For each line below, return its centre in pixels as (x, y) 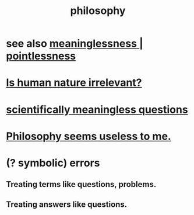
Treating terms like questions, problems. (81, 184)
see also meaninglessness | (75, 44)
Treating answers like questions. (67, 204)
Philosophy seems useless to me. (89, 136)
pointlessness (41, 56)
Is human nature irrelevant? (74, 83)
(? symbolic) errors (53, 163)
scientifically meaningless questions (97, 110)
